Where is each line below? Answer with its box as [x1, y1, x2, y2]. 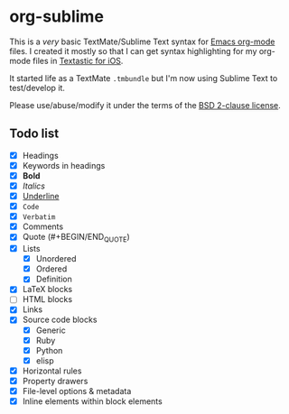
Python [35, 345, 63, 355]
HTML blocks [22, 294, 73, 305]
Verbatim [22, 213, 56, 222]
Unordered [35, 253, 77, 264]
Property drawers [22, 375, 89, 386]
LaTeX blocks [22, 284, 73, 295]
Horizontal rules [22, 365, 82, 376]
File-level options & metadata [22, 385, 132, 396]
